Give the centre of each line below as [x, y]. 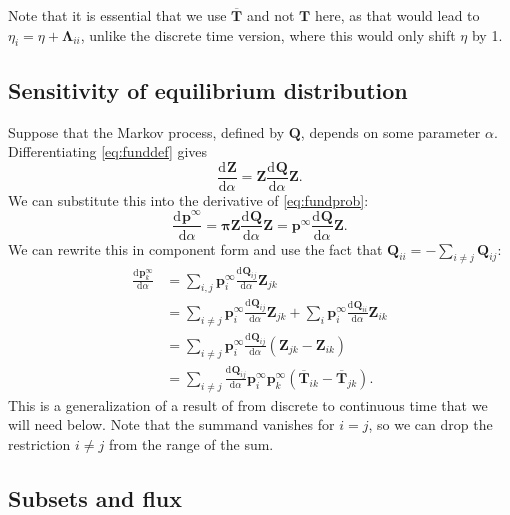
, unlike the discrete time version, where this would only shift [268, 34]
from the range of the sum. [191, 443]
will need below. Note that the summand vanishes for [171, 424]
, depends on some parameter [390, 131]
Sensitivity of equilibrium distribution [208, 89]
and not [270, 15]
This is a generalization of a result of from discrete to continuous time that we [248, 404]
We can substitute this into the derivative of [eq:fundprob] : [188, 199]
